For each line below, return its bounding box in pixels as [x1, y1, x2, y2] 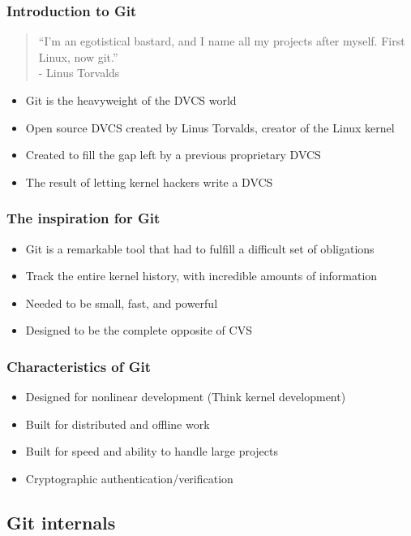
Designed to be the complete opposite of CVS [25, 322, 252, 339]
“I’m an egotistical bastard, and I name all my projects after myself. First [38, 32, 405, 50]
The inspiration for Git [6, 208, 161, 228]
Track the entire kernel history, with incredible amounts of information [25, 267, 378, 284]
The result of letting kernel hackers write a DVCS [25, 173, 273, 190]
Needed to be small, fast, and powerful [25, 294, 218, 311]
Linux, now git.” [38, 48, 118, 65]
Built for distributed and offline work [25, 415, 210, 432]
